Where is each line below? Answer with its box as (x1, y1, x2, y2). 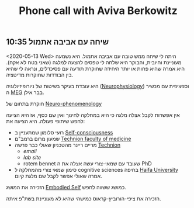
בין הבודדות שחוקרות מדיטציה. (6, 71, 74, 78)
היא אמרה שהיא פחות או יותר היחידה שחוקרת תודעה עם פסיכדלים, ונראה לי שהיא (6, 65, 185, 72)
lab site (23, 154, 41, 161)
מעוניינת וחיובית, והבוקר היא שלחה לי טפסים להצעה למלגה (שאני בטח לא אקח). (6, 58, 182, 65)
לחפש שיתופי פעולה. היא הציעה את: (6, 117, 85, 124)
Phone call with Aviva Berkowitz (19, 4, 178, 18)
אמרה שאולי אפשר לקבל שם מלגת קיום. (14, 172, 102, 179)
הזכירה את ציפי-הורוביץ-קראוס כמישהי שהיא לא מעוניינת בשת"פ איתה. (6, 195, 162, 202)
